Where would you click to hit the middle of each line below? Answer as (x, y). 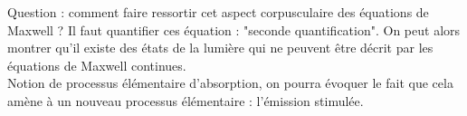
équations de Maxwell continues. (97, 65)
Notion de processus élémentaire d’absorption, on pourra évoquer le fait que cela (230, 83)
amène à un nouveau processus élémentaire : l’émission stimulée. (186, 100)
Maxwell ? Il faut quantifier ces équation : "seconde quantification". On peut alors (234, 29)
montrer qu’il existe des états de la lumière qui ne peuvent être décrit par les (220, 48)
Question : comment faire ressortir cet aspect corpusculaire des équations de (218, 12)
